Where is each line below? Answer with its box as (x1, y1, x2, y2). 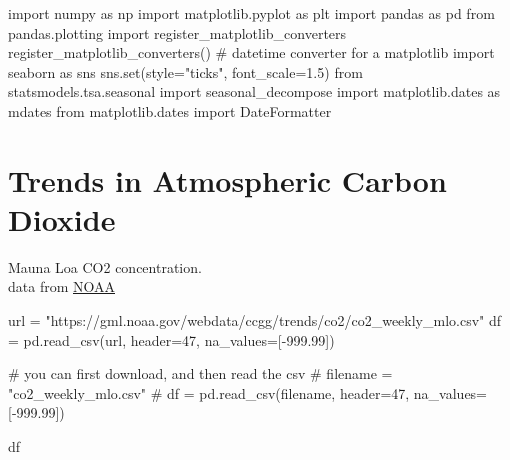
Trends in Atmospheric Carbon (8, 159, 447, 200)
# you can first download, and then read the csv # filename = (8, 363, 393, 384)
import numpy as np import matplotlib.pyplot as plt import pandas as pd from (8, 3, 495, 23)
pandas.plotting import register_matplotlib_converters (8, 22, 347, 43)
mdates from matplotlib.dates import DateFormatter (8, 100, 332, 121)
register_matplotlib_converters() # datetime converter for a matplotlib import (8, 42, 495, 63)
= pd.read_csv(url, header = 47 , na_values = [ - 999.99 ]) (8, 329, 335, 350)
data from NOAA (8, 276, 115, 297)
